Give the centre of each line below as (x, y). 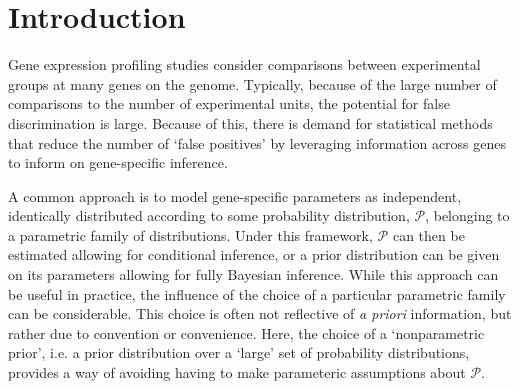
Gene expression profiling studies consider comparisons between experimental (244, 64)
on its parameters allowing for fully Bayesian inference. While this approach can (253, 274)
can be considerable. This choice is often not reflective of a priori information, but (260, 313)
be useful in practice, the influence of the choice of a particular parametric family (257, 293)
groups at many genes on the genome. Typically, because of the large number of (252, 83)
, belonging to (467, 215)
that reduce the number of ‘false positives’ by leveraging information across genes (257, 142)
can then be (428, 234)
